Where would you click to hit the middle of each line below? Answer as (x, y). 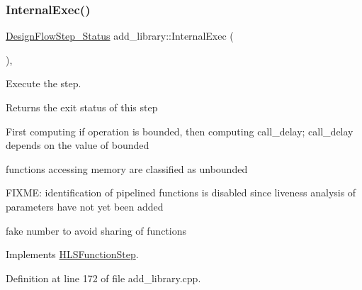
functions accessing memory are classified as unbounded (127, 168)
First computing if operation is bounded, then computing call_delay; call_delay (180, 131)
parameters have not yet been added (85, 206)
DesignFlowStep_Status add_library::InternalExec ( (120, 36)
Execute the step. (44, 83)
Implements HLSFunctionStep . (72, 254)
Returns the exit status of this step (82, 107)
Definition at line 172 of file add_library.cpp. (103, 278)
